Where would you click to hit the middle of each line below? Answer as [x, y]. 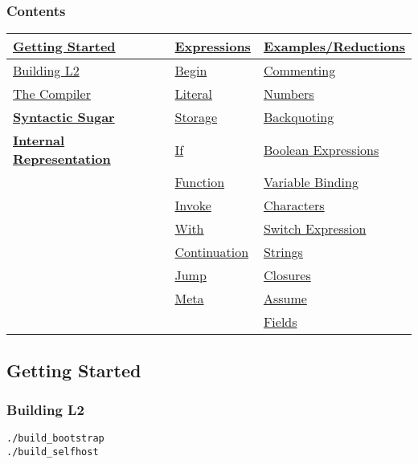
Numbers [289, 94]
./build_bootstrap [55, 439]
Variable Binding [311, 182]
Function [200, 182]
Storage [196, 117]
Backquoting [299, 117]
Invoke [193, 206]
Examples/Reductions [334, 47]
